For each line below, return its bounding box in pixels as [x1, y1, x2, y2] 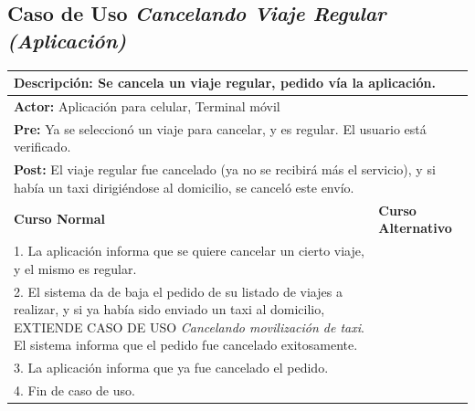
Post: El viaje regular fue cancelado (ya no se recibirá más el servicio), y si [14, 160, 436, 179]
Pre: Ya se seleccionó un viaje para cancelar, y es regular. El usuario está [14, 119, 427, 138]
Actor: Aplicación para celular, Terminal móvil [14, 96, 280, 115]
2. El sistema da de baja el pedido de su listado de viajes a [14, 281, 343, 300]
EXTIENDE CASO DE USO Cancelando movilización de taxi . [14, 317, 364, 336]
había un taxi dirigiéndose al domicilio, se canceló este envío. [14, 177, 354, 196]
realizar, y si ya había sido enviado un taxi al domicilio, [14, 300, 325, 319]
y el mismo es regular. [14, 258, 137, 278]
